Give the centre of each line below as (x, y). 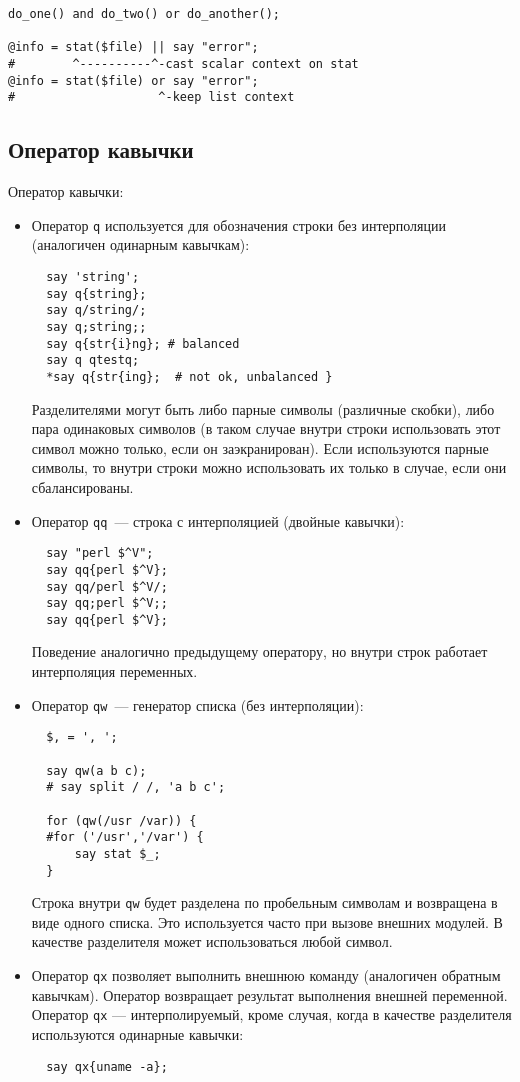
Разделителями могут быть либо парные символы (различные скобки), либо (263, 408)
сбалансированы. (82, 486)
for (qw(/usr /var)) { (121, 820)
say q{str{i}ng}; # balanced (143, 343)
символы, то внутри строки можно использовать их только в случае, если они (269, 467)
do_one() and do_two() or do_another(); (144, 14)
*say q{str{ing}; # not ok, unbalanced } (189, 376)
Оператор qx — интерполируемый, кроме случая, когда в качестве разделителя (271, 1014)
